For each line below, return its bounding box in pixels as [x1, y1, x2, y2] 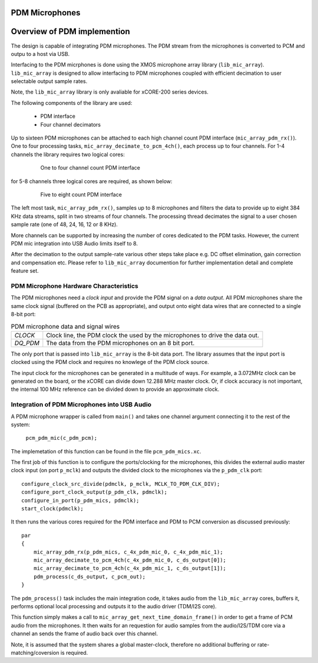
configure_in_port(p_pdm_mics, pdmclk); [21, 497, 140, 503]
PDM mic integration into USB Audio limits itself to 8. [11, 240, 138, 247]
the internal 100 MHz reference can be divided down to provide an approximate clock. [11, 386, 220, 393]
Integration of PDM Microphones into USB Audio [11, 400, 152, 409]
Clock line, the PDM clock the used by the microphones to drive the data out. [46, 331, 259, 339]
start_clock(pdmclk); [21, 505, 84, 512]
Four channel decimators [40, 121, 101, 128]
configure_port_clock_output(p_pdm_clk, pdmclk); [21, 489, 168, 496]
